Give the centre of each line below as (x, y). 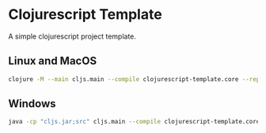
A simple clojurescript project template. (72, 36)
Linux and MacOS (53, 61)
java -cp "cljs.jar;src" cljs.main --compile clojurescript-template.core (134, 122)
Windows (32, 104)
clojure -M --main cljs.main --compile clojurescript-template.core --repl (136, 79)
